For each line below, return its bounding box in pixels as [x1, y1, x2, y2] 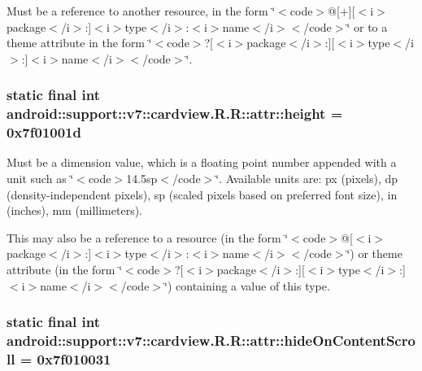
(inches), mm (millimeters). [7, 202, 143, 219]
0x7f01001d [7, 122, 81, 142]
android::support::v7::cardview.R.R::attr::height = [7, 103, 343, 124]
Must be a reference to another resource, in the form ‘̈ [7, 2, 276, 19]
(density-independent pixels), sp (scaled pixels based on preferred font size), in [7, 185, 398, 203]
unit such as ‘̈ [7, 170, 74, 187]
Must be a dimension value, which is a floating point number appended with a [7, 154, 397, 171]
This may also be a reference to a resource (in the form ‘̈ [7, 229, 289, 246]
